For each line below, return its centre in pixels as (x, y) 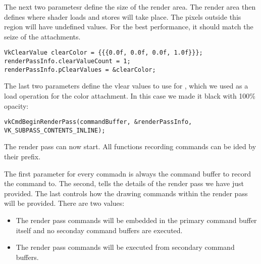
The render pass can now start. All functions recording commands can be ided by (130, 146)
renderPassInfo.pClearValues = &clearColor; (80, 70)
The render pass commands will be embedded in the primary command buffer (136, 220)
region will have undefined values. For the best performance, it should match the (129, 27)
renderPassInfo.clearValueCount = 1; (67, 61)
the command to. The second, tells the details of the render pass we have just (124, 183)
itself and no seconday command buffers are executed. (99, 230)
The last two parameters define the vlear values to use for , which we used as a (126, 86)
